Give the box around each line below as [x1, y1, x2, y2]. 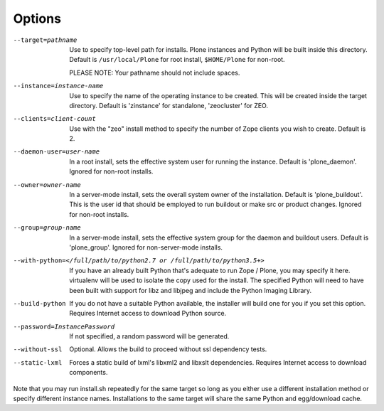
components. [69, 368, 108, 377]
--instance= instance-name [13, 82, 104, 90]
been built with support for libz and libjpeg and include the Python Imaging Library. [69, 286, 312, 294]
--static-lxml [13, 358, 63, 366]
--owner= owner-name [13, 181, 81, 188]
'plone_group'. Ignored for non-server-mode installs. [69, 242, 223, 252]
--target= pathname [13, 36, 78, 44]
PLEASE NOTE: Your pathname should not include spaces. [69, 68, 240, 77]
